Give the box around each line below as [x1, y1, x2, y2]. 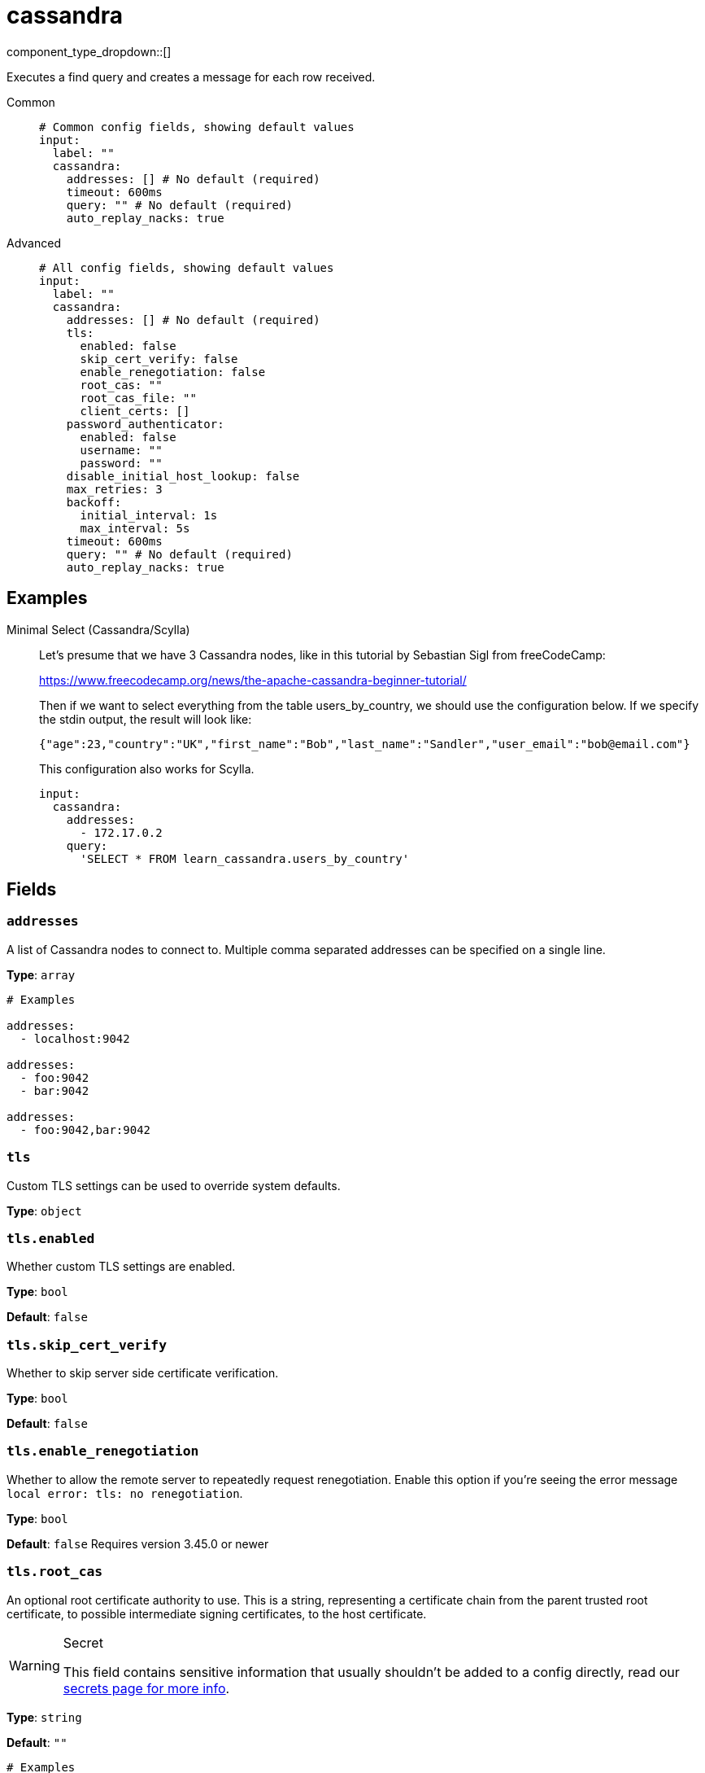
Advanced [7, 235, 61, 250]
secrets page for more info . [63, 1679, 230, 1696]
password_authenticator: [66, 417, 224, 431]
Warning [9, 1657, 60, 1674]
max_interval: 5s [80, 521, 190, 535]
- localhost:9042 [20, 1031, 130, 1045]
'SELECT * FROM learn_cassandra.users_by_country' [80, 851, 410, 865]
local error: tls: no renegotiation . [7, 1486, 243, 1500]
